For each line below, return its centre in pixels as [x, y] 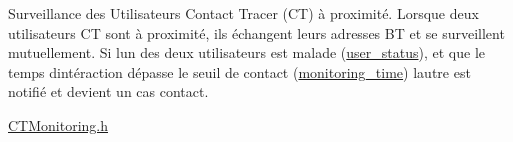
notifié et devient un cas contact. [108, 91]
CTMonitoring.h [58, 124]
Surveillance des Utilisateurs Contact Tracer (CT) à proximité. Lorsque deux [243, 13]
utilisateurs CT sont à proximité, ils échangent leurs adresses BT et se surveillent [256, 32]
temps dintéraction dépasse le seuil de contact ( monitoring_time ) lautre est [239, 71]
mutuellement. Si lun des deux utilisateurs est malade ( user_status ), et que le [246, 52]
